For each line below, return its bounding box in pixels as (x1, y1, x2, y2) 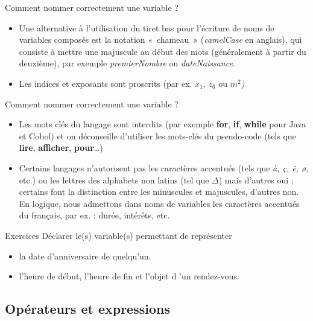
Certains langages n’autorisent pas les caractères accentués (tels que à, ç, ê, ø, (19, 161, 309, 174)
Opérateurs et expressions (5, 299, 170, 318)
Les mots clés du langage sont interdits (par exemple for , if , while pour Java (19, 118, 306, 130)
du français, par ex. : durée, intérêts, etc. (19, 209, 170, 221)
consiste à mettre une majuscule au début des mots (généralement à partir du (19, 45, 306, 57)
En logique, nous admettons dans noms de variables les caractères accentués (19, 197, 300, 209)
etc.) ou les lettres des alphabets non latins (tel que (19, 173, 209, 186)
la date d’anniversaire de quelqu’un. (19, 249, 151, 262)
